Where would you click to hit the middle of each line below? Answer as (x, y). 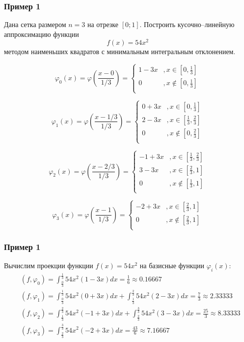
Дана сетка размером (35, 24)
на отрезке (103, 24)
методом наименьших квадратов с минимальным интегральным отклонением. (120, 51)
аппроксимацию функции (41, 34)
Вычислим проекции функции (49, 265)
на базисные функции (172, 265)
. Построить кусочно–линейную (187, 24)
